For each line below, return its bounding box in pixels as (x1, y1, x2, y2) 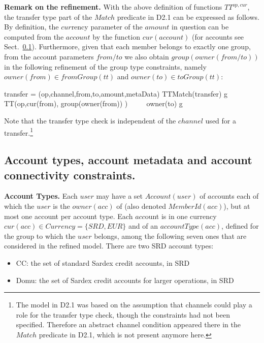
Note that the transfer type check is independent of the (4, 115, 176, 126)
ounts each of (217, 191, 259, 201)
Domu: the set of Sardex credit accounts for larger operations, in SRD (16, 274, 234, 285)
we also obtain (124, 51, 169, 61)
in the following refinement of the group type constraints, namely (4, 61, 207, 72)
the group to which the (4, 230, 76, 241)
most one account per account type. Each (4, 210, 133, 221)
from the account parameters (4, 51, 94, 61)
